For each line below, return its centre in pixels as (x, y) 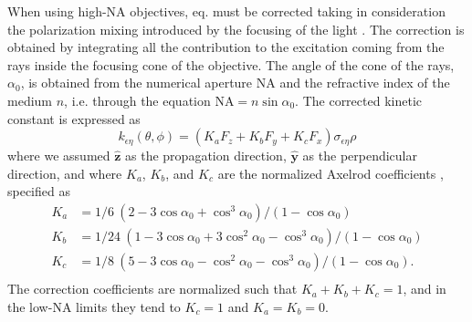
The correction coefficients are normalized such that (152, 289)
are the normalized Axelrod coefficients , (330, 173)
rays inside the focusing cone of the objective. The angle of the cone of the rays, (231, 64)
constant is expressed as (74, 118)
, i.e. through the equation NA (149, 100)
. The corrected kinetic (358, 100)
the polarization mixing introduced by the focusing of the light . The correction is (236, 29)
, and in (425, 289)
